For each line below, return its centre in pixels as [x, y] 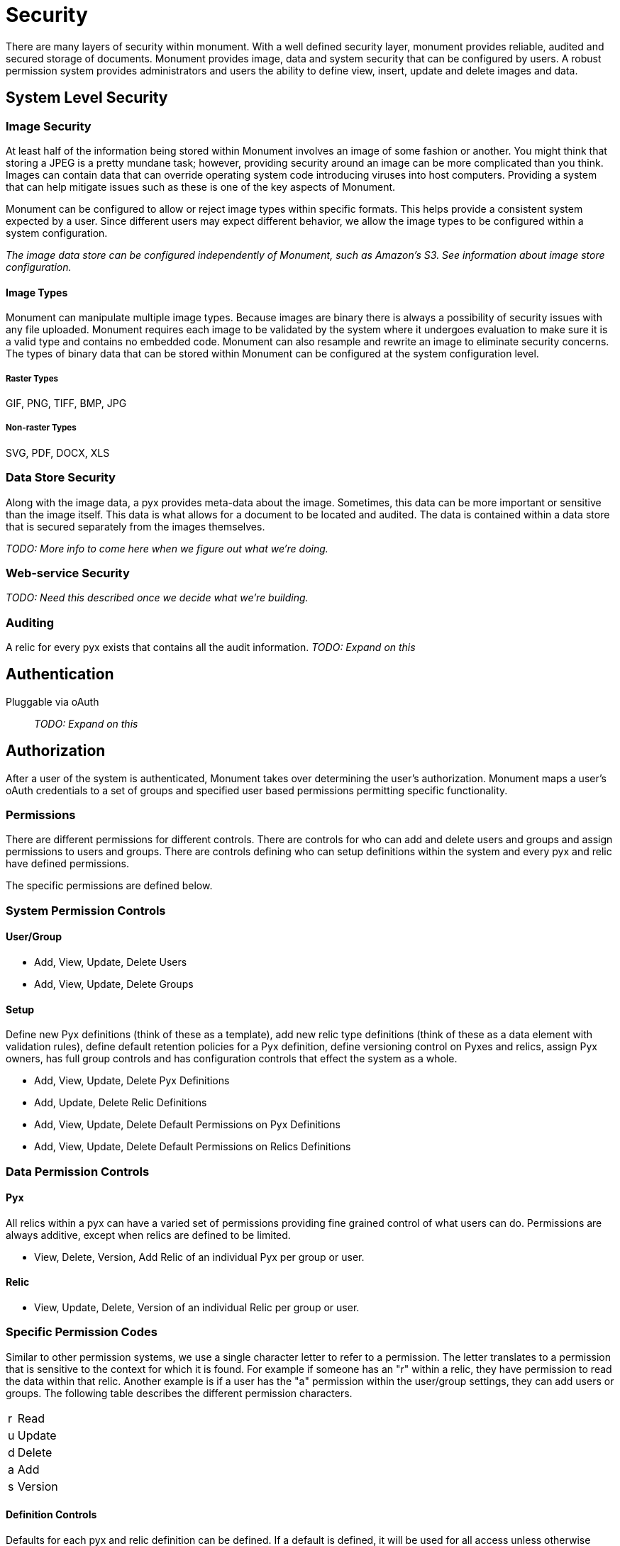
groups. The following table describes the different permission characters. [179, 1393]
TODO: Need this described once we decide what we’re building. [157, 598]
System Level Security [87, 98]
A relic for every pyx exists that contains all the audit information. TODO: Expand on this [211, 647]
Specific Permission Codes [82, 1332]
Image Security [49, 126]
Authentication [60, 674]
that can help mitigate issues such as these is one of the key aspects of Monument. [201, 187]
